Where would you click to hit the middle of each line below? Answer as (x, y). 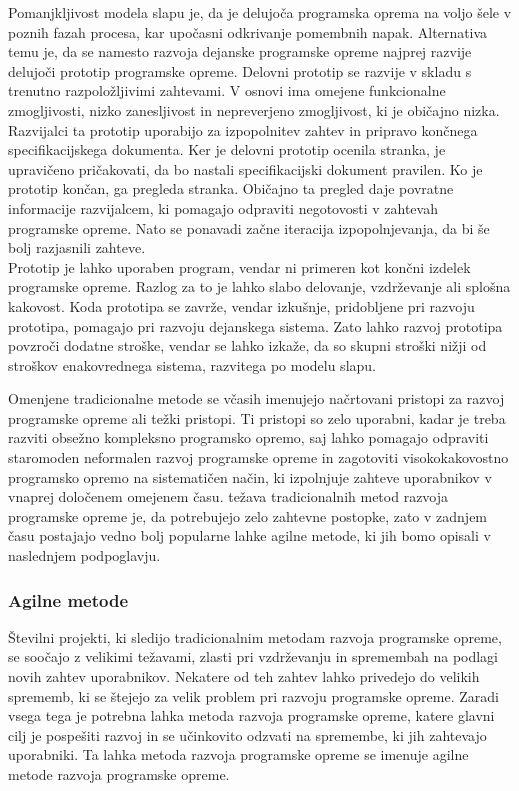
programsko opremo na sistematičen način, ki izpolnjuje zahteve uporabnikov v (250, 476)
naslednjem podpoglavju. (84, 555)
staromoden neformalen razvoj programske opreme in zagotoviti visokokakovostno (258, 457)
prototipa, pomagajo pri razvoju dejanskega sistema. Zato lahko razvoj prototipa (255, 325)
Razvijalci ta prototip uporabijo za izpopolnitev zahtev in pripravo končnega (243, 129)
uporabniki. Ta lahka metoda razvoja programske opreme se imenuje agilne (238, 754)
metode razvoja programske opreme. (119, 774)
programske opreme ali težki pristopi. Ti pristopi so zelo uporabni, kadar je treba (257, 417)
